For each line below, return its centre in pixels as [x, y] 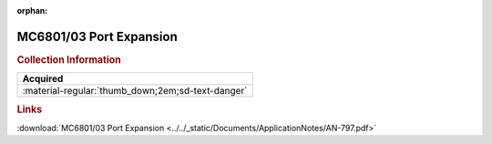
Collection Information [69, 59]
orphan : [32, 10]
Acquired [43, 79]
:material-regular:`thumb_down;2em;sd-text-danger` [135, 91]
